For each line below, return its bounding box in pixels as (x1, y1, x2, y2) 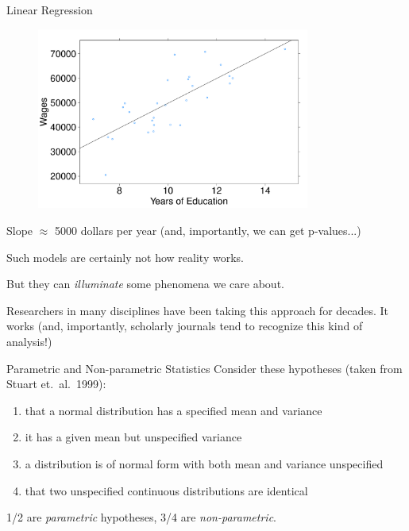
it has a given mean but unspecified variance (25, 429, 242, 445)
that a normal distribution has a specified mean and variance (25, 402, 322, 418)
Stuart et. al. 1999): (6, 375, 106, 392)
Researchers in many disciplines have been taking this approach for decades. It (6, 302, 389, 318)
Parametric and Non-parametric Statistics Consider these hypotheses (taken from (6, 360, 403, 376)
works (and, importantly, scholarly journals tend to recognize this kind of (6, 317, 363, 334)
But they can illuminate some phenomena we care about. (6, 275, 284, 292)
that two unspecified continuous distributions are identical (25, 482, 308, 498)
